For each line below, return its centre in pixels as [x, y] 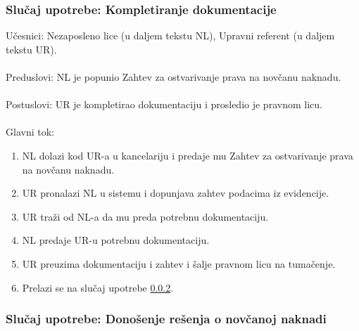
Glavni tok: [30, 132]
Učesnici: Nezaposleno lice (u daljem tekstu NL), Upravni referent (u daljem [170, 35]
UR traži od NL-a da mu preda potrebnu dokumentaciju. [145, 216]
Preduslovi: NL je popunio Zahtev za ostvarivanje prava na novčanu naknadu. [174, 77]
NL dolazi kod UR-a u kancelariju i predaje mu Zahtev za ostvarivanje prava [188, 155]
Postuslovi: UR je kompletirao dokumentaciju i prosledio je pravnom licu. [164, 104]
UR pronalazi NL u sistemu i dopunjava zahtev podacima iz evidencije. [176, 193]
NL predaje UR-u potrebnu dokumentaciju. [116, 240]
